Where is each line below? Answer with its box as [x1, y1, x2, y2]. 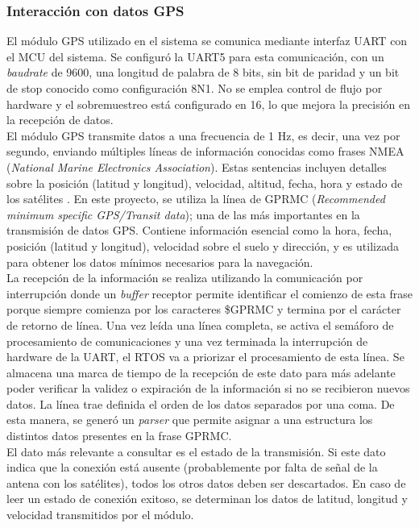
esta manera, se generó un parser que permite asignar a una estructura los [6, 411, 373, 428]
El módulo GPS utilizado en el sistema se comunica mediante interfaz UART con [6, 32, 408, 49]
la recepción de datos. [6, 111, 114, 128]
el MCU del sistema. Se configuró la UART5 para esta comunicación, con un [6, 48, 384, 64]
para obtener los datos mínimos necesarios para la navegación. [6, 253, 313, 270]
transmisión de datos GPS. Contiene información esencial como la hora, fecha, [6, 222, 392, 239]
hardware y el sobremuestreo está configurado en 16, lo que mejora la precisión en [6, 95, 411, 112]
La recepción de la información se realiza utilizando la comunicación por [6, 269, 363, 286]
